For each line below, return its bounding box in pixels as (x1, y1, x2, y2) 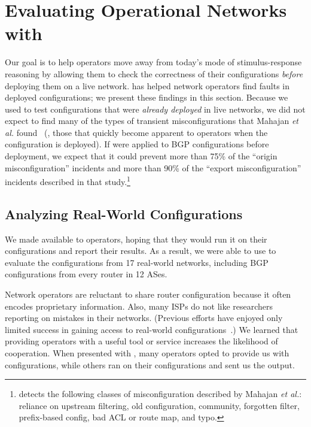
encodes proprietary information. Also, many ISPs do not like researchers (5, 299, 273, 312)
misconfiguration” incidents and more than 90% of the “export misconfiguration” (5, 161, 301, 174)
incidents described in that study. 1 (5, 174, 130, 187)
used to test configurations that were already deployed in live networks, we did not (5, 102, 306, 115)
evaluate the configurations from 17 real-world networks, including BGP (5, 256, 269, 268)
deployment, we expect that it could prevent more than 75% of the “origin (5, 150, 278, 162)
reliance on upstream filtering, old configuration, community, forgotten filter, (19, 399, 300, 411)
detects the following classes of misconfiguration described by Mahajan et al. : (19, 387, 302, 400)
